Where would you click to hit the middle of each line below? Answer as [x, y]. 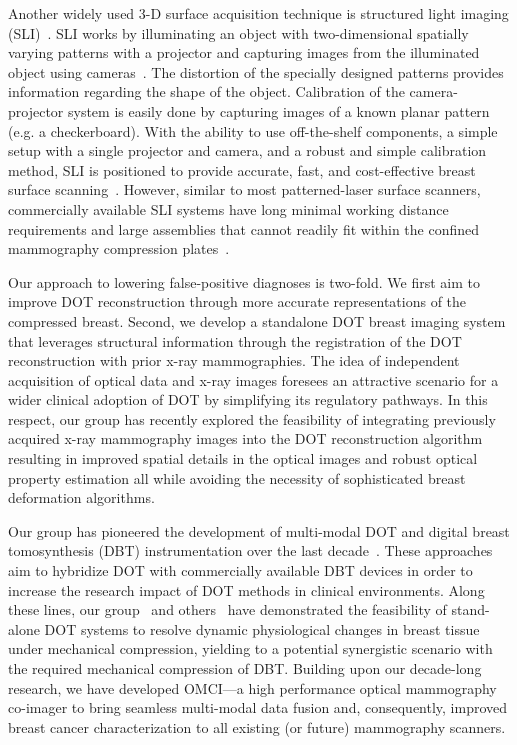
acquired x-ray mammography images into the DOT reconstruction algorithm [245, 438]
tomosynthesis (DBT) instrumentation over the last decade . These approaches [250, 550]
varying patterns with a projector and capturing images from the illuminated [244, 52]
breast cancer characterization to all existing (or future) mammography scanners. [257, 726]
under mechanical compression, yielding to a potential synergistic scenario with [250, 648]
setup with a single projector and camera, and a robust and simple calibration [247, 150]
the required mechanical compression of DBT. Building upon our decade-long [245, 668]
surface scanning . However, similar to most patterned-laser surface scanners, [244, 189]
